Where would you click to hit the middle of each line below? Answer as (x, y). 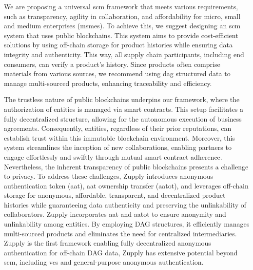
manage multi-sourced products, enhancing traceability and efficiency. (108, 83)
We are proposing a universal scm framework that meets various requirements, (121, 6)
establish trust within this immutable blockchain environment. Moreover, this (119, 137)
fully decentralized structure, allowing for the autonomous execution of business (123, 118)
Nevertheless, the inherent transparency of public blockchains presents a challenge (126, 166)
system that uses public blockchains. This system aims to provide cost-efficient (121, 35)
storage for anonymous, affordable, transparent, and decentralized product (115, 195)
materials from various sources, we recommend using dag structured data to (117, 73)
